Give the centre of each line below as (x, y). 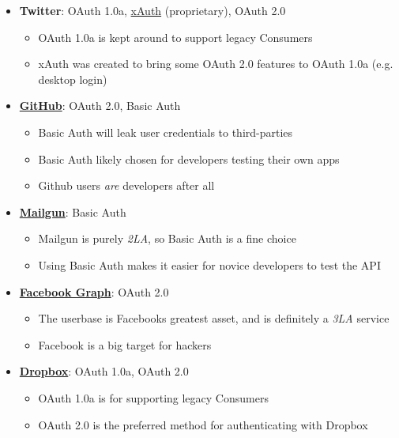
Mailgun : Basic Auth (73, 211)
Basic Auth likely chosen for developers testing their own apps (189, 159)
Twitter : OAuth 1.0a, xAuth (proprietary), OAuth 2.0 (152, 10)
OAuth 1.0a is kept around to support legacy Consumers (175, 37)
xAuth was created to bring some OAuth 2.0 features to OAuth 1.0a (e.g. (216, 64)
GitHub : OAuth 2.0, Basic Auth (100, 106)
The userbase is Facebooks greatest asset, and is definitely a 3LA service (214, 318)
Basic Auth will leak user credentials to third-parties (166, 132)
